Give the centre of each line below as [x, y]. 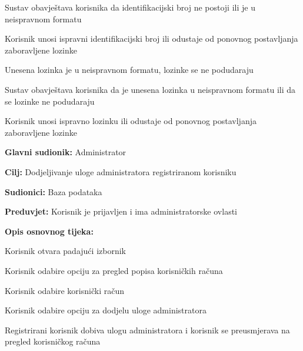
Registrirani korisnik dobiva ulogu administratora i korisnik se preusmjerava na [147, 330]
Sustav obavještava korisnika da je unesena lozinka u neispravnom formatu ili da [150, 89]
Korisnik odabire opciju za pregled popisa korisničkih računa [114, 270]
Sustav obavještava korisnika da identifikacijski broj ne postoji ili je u [130, 7]
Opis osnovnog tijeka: [49, 231]
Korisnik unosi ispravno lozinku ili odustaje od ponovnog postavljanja [131, 121]
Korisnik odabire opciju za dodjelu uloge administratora [106, 310]
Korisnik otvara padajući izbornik [65, 251]
